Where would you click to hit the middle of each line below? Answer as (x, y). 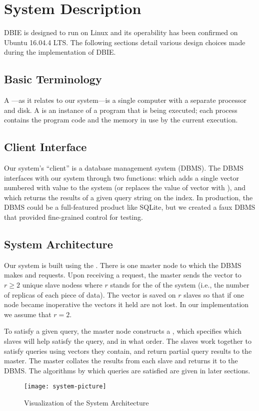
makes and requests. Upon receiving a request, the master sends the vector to (123, 275)
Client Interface (45, 147)
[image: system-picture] (65, 387)
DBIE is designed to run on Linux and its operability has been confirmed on (121, 32)
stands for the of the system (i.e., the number (180, 285)
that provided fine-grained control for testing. (73, 217)
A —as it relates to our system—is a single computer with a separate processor (125, 100)
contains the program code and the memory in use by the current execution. (121, 120)
